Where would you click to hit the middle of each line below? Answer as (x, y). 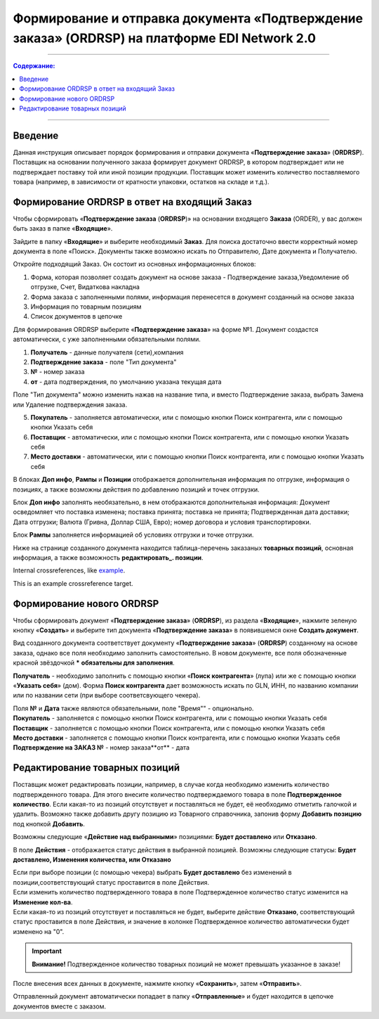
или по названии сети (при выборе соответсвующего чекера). (107, 696)
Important (47, 951)
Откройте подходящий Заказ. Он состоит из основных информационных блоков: (134, 264)
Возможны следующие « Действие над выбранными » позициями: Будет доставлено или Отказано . (165, 837)
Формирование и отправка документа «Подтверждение (188, 18)
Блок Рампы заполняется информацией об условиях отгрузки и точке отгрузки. (133, 535)
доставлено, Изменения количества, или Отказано (92, 860)
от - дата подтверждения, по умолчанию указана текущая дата (126, 382)
